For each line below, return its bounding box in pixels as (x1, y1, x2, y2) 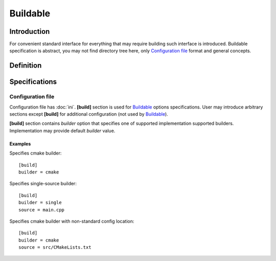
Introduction (9, 27, 50, 36)
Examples (9, 141, 31, 147)
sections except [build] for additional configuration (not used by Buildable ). (9, 111, 168, 117)
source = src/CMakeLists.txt (18, 245, 91, 250)
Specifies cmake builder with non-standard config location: (9, 218, 134, 224)
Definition (9, 61, 42, 70)
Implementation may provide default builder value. (9, 127, 116, 134)
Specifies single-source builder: (9, 181, 77, 187)
